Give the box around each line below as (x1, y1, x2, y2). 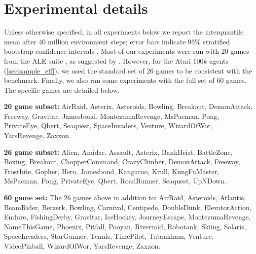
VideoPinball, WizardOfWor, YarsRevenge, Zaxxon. (4, 241, 161, 251)
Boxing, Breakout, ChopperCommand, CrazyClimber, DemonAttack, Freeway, (4, 156, 240, 167)
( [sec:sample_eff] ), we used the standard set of (4, 65, 145, 75)
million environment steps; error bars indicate (48, 36, 186, 46)
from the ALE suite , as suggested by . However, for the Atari (4, 55, 191, 66)
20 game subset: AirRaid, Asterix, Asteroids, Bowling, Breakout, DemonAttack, (4, 101, 253, 111)
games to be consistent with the (156, 65, 252, 75)
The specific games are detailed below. (4, 84, 120, 95)
